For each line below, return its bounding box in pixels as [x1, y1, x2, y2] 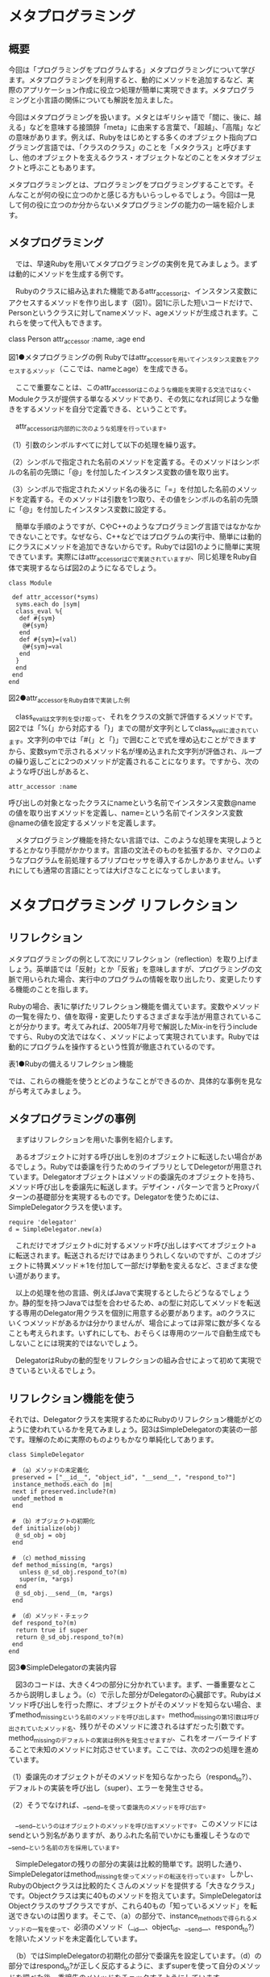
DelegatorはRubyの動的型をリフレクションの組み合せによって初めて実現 [15, 1356, 255, 1366]
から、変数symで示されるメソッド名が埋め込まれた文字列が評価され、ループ [8, 746, 262, 756]
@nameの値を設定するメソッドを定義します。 [8, 818, 160, 828]
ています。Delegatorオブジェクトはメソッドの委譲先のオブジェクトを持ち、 [8, 1172, 260, 1182]
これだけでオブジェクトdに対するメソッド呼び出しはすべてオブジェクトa [15, 1241, 256, 1250]
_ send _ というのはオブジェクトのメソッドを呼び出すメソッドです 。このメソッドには [15, 1819, 258, 1830]
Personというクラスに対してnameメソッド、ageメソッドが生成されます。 [8, 307, 252, 317]
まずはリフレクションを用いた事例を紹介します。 [15, 1135, 177, 1145]
